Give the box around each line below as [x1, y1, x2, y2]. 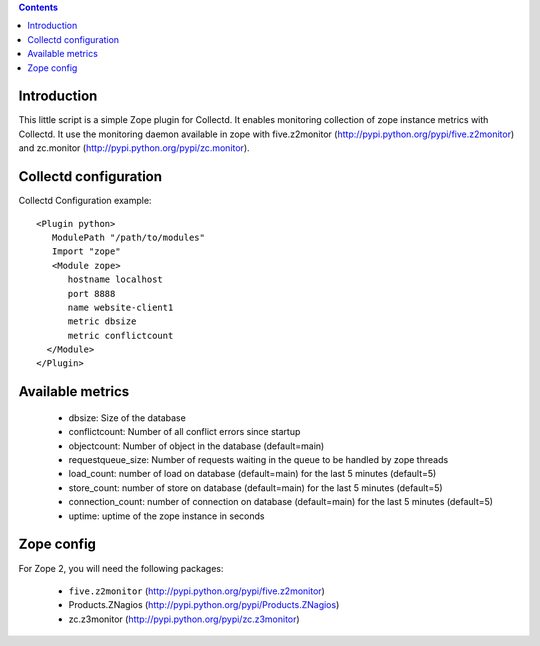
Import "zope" [51, 246, 121, 257]
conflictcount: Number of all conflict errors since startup [68, 426, 301, 438]
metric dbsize [67, 316, 137, 327]
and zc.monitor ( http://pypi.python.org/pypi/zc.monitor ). [18, 142, 250, 154]
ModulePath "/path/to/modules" [51, 231, 205, 243]
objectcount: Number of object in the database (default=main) [68, 440, 325, 452]
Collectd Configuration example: [18, 195, 152, 207]
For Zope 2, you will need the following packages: [18, 562, 224, 574]
